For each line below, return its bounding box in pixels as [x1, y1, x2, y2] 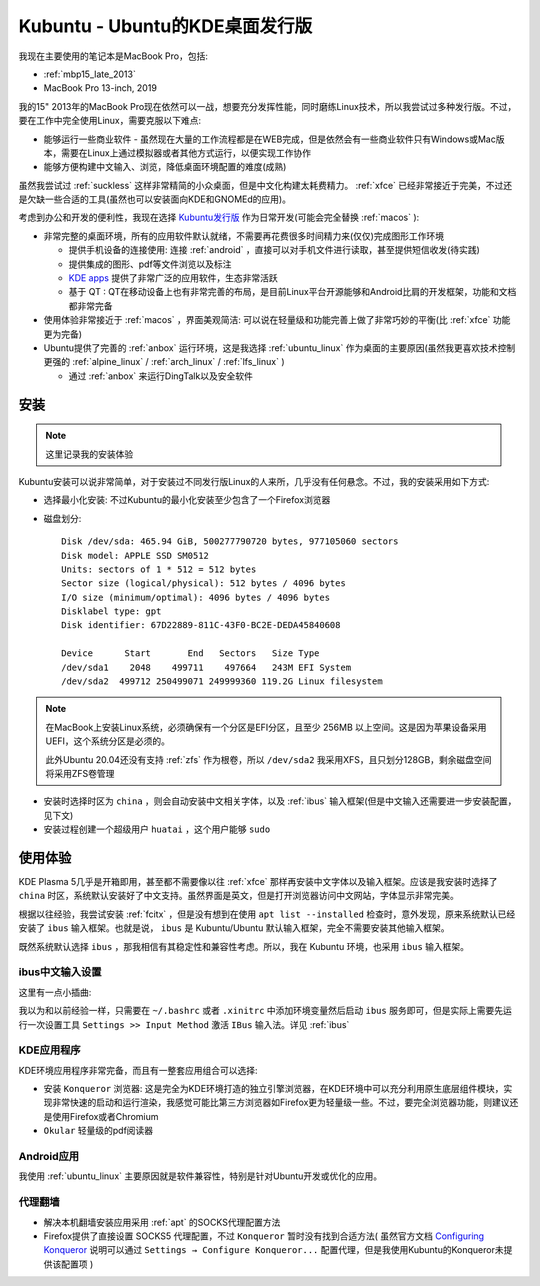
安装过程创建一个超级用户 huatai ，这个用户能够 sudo [43, 823, 271, 835]
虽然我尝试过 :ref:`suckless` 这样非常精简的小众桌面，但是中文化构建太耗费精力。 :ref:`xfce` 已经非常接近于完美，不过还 [18, 179, 513, 191]
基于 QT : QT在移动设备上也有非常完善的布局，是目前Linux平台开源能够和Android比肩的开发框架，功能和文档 [68, 286, 517, 298]
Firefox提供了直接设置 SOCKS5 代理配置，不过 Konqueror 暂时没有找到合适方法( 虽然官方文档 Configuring [43, 1230, 485, 1242]
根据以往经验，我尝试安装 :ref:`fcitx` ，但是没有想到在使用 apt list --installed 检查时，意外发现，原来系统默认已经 [18, 908, 516, 920]
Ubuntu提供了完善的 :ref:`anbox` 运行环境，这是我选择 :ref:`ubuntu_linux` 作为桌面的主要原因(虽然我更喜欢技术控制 [43, 341, 516, 354]
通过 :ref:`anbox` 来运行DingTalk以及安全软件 [68, 370, 254, 382]
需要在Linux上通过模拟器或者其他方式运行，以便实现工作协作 [60, 146, 312, 159]
